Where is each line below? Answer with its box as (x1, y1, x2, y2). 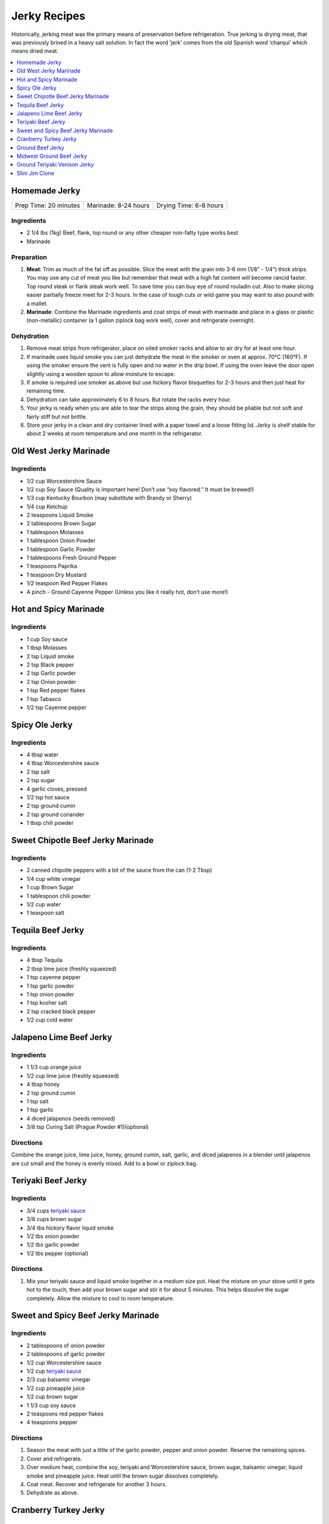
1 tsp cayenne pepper (26, 974, 81, 981)
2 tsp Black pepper (26, 661, 74, 668)
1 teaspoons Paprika (26, 563, 77, 570)
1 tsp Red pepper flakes (26, 686, 86, 694)
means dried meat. (11, 48, 59, 55)
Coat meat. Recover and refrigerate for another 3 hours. (26, 1481, 167, 1487)
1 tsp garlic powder (26, 982, 74, 989)
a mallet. (26, 299, 48, 307)
